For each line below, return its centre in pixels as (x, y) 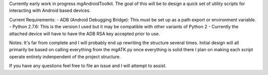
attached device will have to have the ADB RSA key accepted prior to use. (85, 34)
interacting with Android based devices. (50, 10)
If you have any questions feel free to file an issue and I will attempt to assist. (88, 66)
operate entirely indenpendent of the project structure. (65, 57)
